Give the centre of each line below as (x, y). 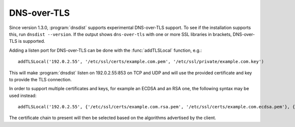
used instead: (23, 95)
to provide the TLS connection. (41, 79)
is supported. (31, 41)
